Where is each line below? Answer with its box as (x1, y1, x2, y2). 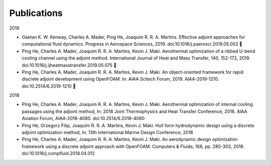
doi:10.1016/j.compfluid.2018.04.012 (22, 150, 95, 156)
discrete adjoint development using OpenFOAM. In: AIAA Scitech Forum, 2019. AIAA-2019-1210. (22, 76, 219, 82)
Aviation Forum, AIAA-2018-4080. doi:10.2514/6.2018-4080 (22, 115, 145, 121)
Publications (9, 7, 63, 18)
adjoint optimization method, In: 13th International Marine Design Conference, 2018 (22, 129, 193, 135)
